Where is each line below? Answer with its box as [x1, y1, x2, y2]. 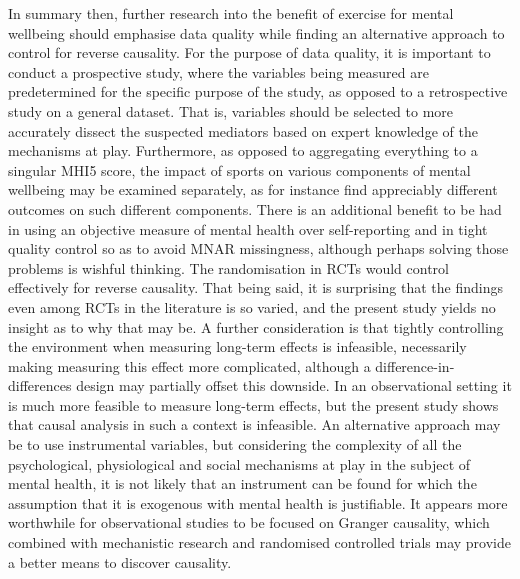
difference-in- [375, 355, 455, 376]
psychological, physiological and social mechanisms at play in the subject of [8, 453, 471, 474]
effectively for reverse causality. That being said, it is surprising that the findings [8, 277, 504, 298]
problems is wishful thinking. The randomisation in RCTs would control [8, 257, 449, 278]
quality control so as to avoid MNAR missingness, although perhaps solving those [8, 238, 509, 259]
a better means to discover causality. [8, 551, 232, 572]
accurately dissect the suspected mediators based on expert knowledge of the [8, 120, 478, 141]
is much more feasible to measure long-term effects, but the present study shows [8, 394, 499, 415]
